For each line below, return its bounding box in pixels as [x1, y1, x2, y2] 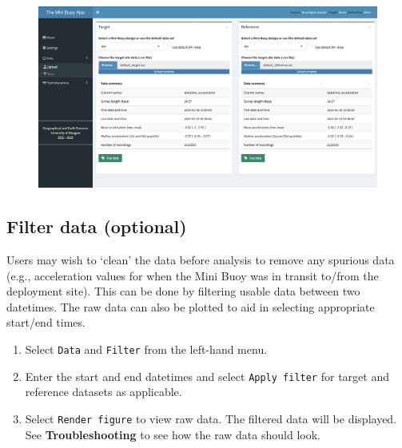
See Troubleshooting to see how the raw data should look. [25, 426, 320, 442]
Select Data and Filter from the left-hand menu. [25, 341, 268, 358]
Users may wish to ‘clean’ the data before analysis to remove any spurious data [6, 252, 395, 268]
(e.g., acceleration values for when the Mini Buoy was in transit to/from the [6, 267, 379, 283]
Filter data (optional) [6, 214, 187, 239]
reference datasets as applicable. [25, 383, 182, 400]
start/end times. [6, 314, 86, 331]
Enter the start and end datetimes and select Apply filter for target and [25, 367, 389, 384]
